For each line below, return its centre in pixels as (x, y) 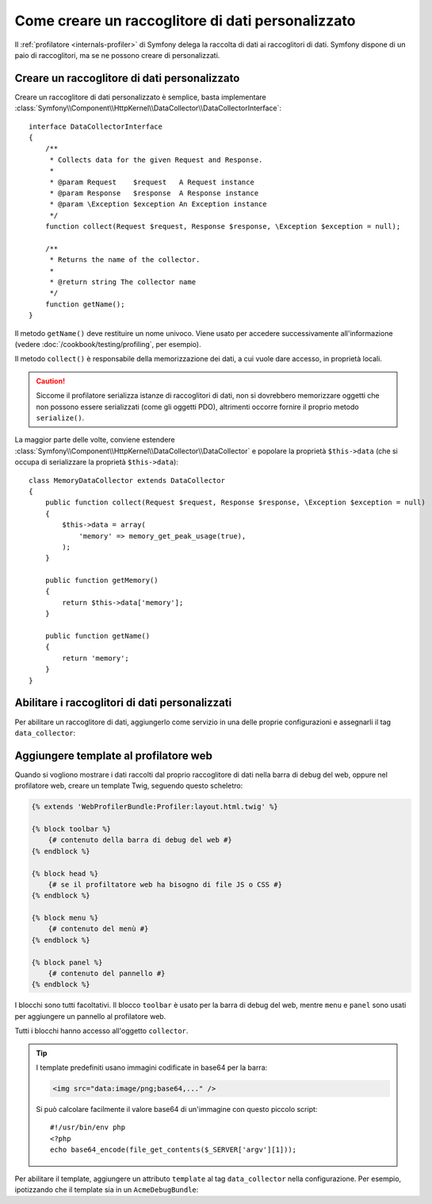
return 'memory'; (96, 658)
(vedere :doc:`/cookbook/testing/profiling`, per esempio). (108, 345)
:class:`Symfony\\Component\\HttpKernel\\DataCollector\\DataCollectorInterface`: (148, 108)
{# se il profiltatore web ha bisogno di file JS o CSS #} (165, 884)
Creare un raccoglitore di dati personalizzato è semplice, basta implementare (140, 97)
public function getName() (97, 636)
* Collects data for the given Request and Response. (156, 160)
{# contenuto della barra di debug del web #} (140, 840)
